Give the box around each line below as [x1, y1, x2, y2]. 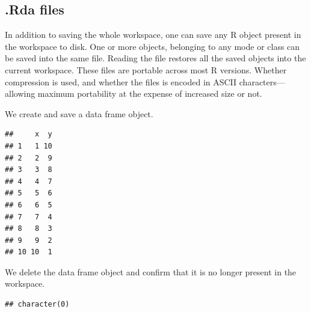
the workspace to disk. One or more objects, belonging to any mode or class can [5, 40, 300, 52]
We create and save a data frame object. [5, 107, 153, 120]
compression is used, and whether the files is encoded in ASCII [5, 75, 237, 88]
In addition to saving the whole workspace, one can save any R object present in [5, 28, 301, 41]
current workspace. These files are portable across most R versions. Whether [5, 63, 287, 76]
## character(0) [5, 300, 70, 309]
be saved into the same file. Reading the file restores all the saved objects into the [5, 52, 306, 64]
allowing [5, 87, 35, 100]
